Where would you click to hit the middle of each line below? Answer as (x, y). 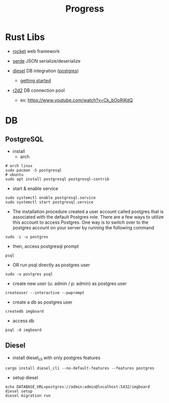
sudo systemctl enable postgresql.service (50, 197)
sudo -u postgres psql (29, 274)
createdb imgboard (24, 311)
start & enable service (35, 188)
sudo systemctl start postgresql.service (49, 202)
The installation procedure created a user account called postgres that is (88, 211)
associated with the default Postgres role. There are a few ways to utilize (88, 217)
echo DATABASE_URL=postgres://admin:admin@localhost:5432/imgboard (78, 387)
